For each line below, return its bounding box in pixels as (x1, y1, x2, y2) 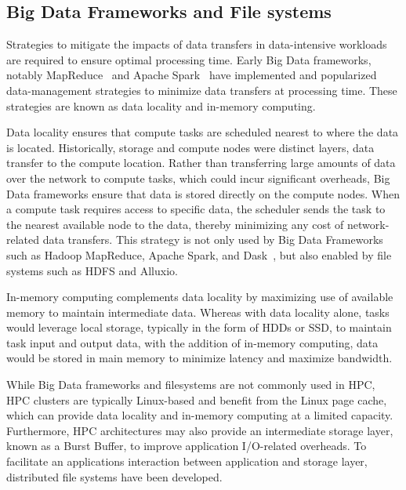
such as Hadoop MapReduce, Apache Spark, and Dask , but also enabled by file (6, 246, 392, 263)
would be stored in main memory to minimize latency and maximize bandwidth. (6, 350, 393, 366)
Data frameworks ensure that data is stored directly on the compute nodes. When (6, 185, 401, 201)
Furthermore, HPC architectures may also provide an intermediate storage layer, (6, 422, 393, 438)
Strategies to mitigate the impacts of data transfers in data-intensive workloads (6, 36, 387, 53)
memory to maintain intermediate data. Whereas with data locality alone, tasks (6, 303, 390, 320)
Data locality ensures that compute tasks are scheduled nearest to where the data (6, 124, 399, 140)
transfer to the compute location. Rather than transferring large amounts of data (6, 154, 396, 171)
